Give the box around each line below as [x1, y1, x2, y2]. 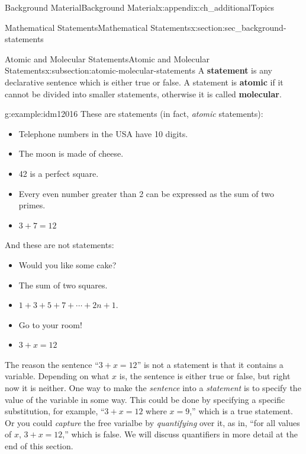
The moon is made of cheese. [18, 147, 124, 160]
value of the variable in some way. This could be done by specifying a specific [5, 393, 285, 405]
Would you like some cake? [18, 258, 117, 271]
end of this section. [5, 440, 73, 452]
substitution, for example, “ [5, 405, 105, 417]
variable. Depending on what [5, 370, 109, 382]
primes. [18, 199, 46, 211]
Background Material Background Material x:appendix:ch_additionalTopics [5, 1, 274, 13]
